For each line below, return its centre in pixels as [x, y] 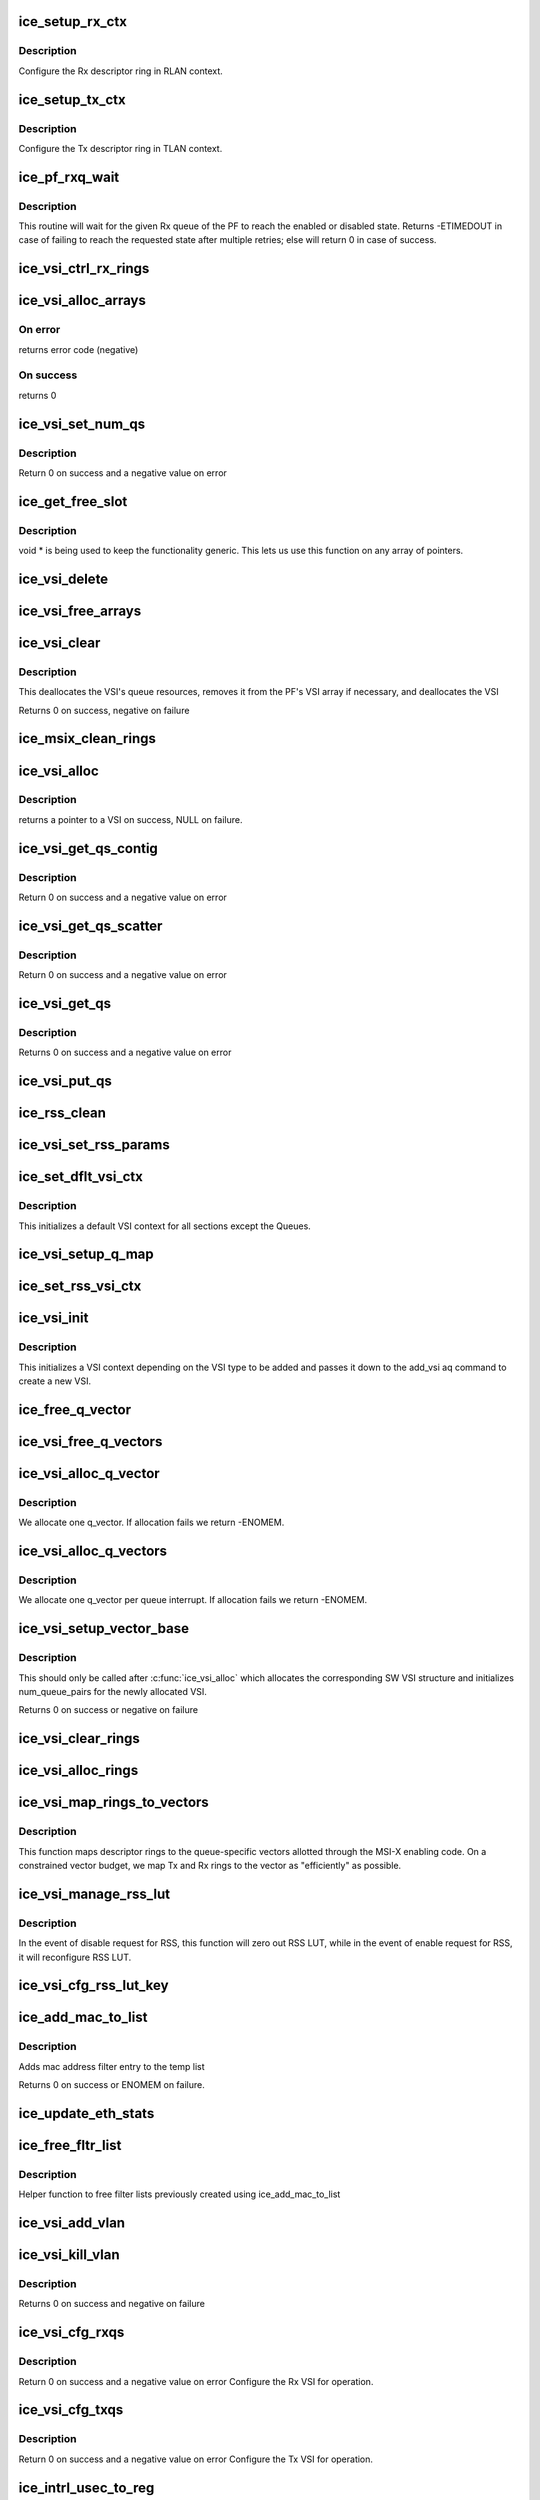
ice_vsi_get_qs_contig [88, 848]
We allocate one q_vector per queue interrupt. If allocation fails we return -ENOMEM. [193, 1600]
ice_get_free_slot [73, 501]
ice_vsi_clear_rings [79, 1738]
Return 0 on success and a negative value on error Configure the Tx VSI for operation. [196, 2459]
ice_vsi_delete [63, 578]
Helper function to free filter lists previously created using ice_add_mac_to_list [179, 2194]
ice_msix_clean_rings [87, 738]
